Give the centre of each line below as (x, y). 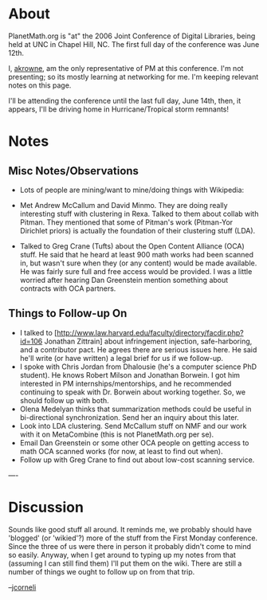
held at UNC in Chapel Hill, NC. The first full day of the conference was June (134, 44)
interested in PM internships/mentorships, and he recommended (126, 383)
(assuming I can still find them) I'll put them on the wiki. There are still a (125, 563)
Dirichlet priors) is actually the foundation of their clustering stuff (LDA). (137, 230)
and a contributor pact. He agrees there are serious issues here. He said (138, 349)
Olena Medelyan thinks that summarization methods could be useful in (135, 409)
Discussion (46, 507)
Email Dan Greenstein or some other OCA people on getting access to (134, 442)
